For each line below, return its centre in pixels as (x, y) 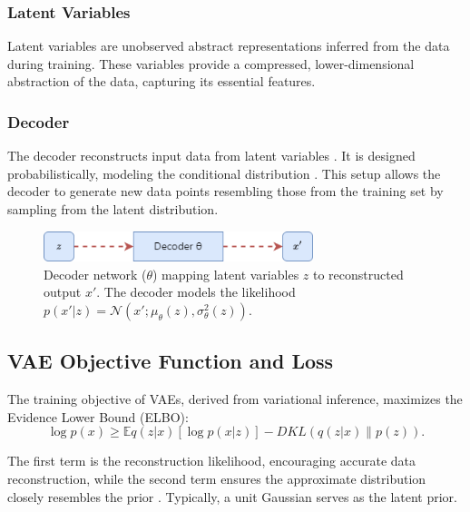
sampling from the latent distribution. (113, 209)
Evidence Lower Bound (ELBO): (98, 416)
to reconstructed (358, 274)
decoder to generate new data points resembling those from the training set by (225, 191)
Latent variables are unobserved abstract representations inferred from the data (229, 46)
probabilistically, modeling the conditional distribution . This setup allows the (224, 173)
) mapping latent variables (226, 274)
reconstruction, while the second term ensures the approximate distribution (217, 479)
